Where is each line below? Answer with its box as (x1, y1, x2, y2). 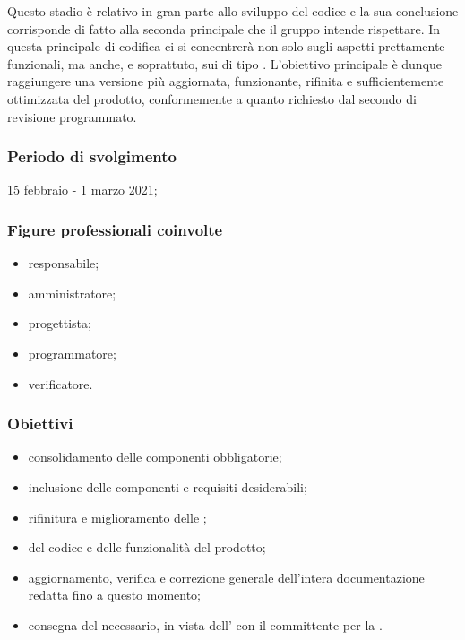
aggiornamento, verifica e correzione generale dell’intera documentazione (28, 567, 425, 586)
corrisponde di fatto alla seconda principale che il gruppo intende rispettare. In (7, 19, 441, 38)
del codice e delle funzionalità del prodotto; (28, 538, 266, 557)
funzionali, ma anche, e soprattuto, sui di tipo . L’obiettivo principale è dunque (7, 54, 443, 73)
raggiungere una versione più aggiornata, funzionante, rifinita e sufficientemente (7, 72, 444, 91)
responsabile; (28, 254, 99, 272)
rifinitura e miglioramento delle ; (28, 507, 207, 526)
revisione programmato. (7, 107, 137, 125)
